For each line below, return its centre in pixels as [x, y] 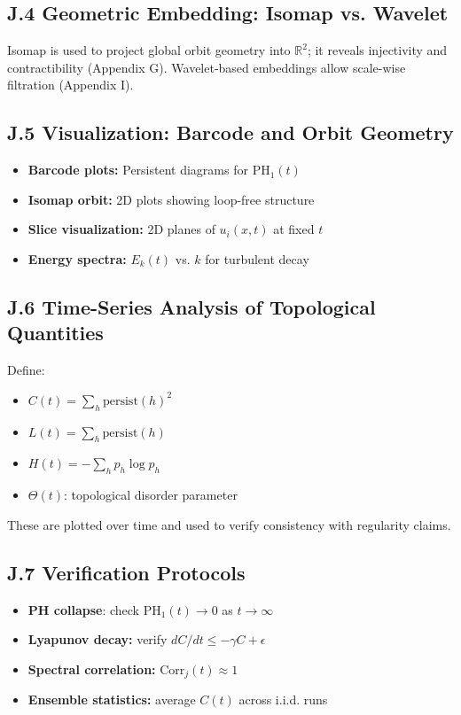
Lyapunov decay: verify [98, 639]
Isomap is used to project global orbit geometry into [149, 50]
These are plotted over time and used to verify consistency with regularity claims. [229, 524]
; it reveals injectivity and [377, 50]
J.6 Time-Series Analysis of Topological [191, 306]
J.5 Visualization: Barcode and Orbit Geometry [230, 132]
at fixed [294, 229]
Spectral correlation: [92, 668]
